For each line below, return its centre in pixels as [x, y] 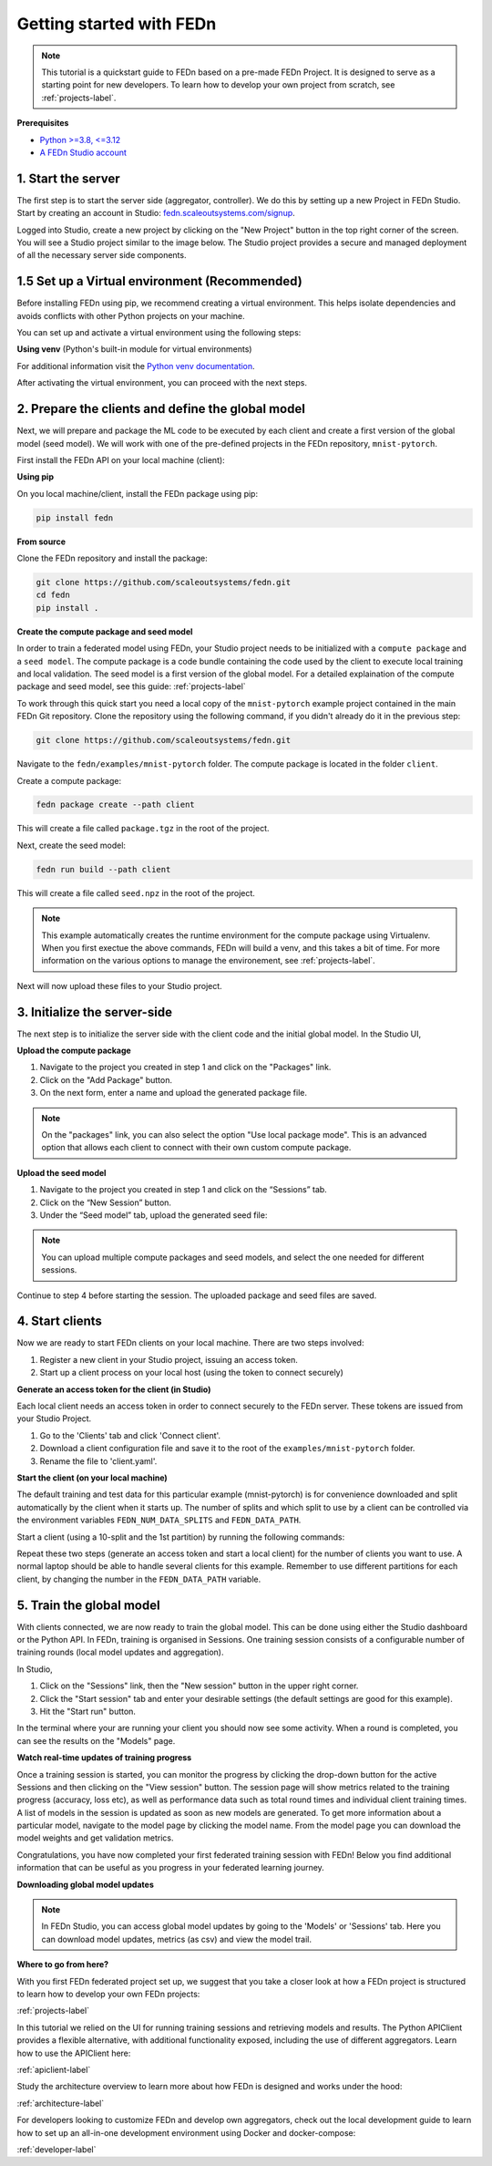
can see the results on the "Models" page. [96, 1740]
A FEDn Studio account [83, 152]
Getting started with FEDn [117, 24]
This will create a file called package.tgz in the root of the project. [143, 829]
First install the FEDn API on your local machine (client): [121, 459]
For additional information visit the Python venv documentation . [136, 366]
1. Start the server [68, 178]
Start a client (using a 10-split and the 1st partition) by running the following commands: [181, 1537]
